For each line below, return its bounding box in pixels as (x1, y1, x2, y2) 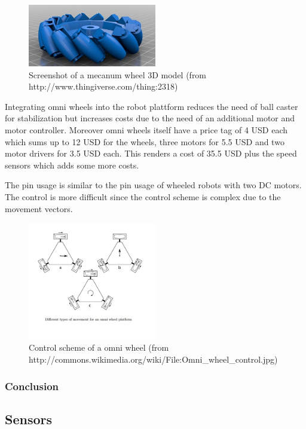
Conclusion (5, 378, 59, 393)
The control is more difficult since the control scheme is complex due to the (5, 191, 281, 203)
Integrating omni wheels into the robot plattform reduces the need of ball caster (5, 100, 298, 112)
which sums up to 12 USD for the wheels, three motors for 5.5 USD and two (5, 135, 284, 148)
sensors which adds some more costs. (5, 158, 139, 171)
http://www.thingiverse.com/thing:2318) (29, 80, 178, 93)
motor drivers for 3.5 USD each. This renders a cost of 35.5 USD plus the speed (5, 147, 297, 160)
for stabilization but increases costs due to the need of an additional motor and (5, 112, 295, 124)
